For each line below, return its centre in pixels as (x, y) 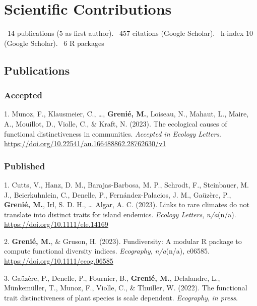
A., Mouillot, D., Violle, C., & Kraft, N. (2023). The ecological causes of (116, 123)
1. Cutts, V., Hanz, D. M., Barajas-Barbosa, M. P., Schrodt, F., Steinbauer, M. (126, 184)
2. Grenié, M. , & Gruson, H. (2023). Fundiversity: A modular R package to (123, 241)
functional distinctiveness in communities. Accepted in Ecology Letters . (113, 133)
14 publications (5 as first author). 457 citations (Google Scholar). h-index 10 (130, 33)
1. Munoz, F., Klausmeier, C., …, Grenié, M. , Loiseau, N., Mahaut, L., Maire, (126, 114)
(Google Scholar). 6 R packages (54, 43)
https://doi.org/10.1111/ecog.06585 (59, 261)
